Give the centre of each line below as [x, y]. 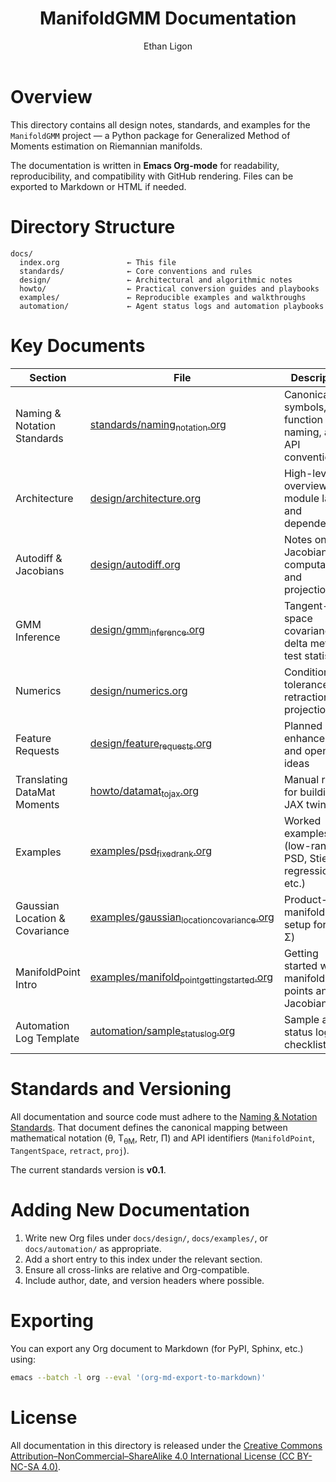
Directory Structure [93, 226]
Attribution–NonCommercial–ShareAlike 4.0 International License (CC [152, 1456]
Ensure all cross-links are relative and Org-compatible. [137, 1270]
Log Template [47, 1038]
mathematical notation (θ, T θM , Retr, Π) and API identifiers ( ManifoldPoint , [163, 1139]
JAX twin [305, 804]
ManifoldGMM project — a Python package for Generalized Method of [150, 135]
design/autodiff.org [135, 564]
